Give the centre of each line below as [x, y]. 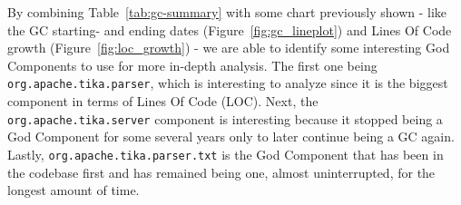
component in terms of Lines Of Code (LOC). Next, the [163, 101]
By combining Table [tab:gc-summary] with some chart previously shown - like [227, 12]
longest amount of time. [74, 190]
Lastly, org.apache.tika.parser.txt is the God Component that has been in [226, 154]
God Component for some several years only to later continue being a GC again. [231, 137]
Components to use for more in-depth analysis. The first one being [192, 65]
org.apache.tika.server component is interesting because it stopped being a [225, 118]
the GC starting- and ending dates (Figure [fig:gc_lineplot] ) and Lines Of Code [230, 29]
